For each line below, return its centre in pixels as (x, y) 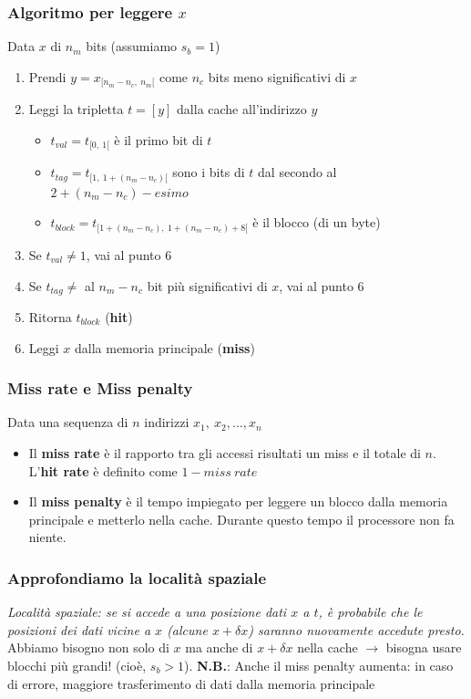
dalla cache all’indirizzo (242, 109)
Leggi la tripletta (76, 109)
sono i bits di (209, 172)
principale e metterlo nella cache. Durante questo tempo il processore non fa (241, 519)
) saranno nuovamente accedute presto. (356, 629)
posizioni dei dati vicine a (79, 629)
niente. (47, 537)
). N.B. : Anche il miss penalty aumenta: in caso (319, 665)
